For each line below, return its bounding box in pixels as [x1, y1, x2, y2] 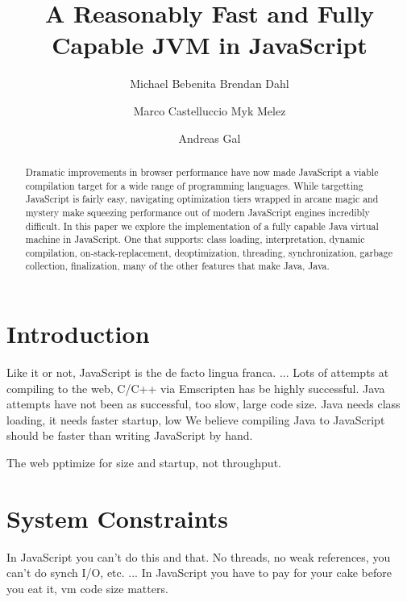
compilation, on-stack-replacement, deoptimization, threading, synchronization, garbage [25, 245, 392, 259]
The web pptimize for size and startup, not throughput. [6, 454, 281, 471]
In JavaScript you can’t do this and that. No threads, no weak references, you [6, 548, 391, 565]
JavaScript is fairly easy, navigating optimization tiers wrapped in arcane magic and [25, 192, 379, 206]
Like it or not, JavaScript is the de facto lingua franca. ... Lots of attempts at [6, 364, 389, 381]
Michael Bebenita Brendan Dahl [130, 75, 289, 92]
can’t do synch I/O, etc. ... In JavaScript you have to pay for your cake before [6, 564, 392, 581]
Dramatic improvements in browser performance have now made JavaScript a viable [25, 165, 379, 178]
